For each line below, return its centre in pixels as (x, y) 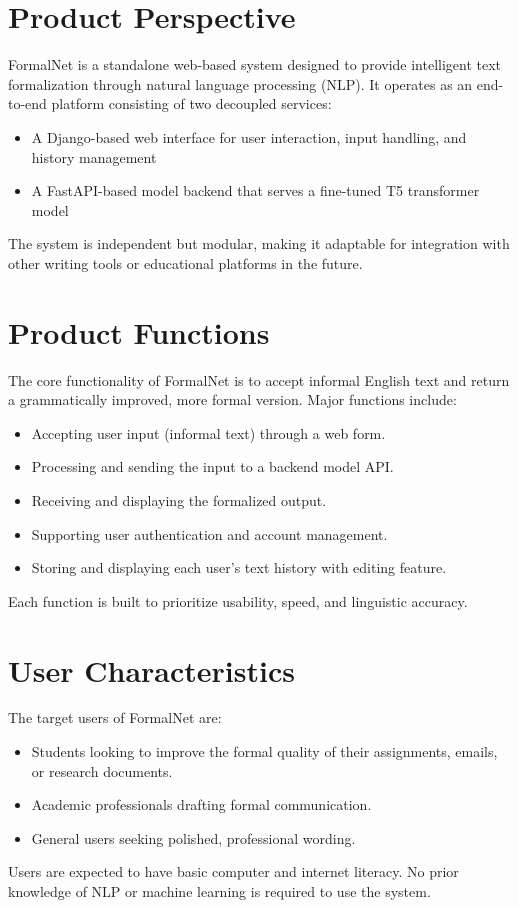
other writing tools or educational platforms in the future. (185, 262)
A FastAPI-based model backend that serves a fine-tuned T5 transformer (255, 190)
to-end (27, 103)
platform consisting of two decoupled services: (191, 103)
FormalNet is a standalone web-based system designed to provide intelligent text (255, 64)
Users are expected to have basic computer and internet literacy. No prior (233, 871)
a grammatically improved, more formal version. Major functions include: (232, 399)
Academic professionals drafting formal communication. (201, 804)
